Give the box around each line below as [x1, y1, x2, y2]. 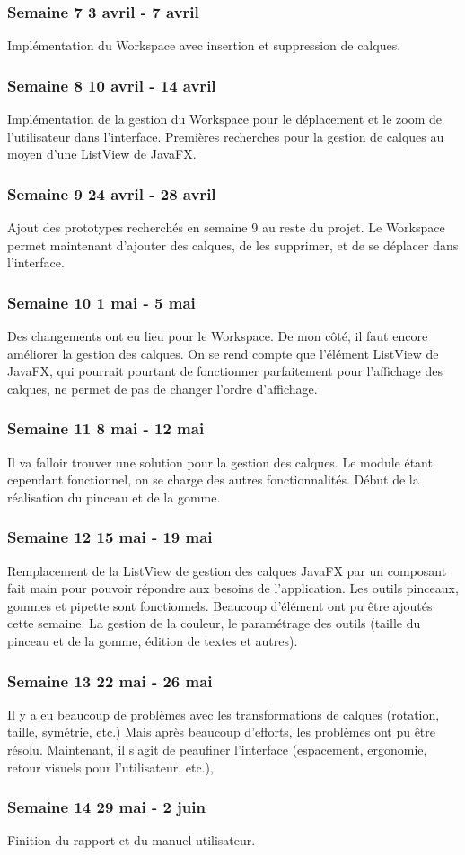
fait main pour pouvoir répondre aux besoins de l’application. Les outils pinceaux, [7, 579, 459, 598]
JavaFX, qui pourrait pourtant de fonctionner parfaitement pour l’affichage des [7, 362, 443, 380]
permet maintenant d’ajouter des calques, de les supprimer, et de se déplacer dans [7, 235, 459, 254]
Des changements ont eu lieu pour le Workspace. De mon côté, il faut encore [7, 327, 428, 345]
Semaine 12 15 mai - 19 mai [7, 526, 213, 548]
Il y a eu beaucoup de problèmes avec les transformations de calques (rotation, [7, 704, 440, 723]
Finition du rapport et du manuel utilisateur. [7, 831, 256, 850]
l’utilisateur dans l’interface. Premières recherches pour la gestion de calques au [7, 127, 444, 145]
